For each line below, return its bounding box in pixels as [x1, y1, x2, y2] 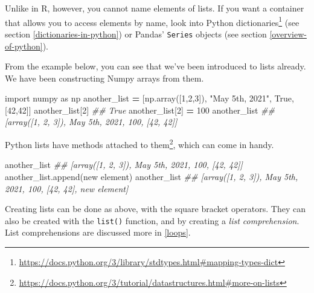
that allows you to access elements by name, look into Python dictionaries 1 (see [5, 14, 300, 28]
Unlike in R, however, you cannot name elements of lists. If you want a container [5, 2, 304, 14]
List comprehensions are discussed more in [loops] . [5, 226, 191, 239]
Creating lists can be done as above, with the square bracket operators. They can [5, 202, 306, 215]
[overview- [269, 27, 307, 40]
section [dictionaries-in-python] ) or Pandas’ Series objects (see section [5, 27, 267, 40]
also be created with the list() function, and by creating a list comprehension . [5, 214, 300, 227]
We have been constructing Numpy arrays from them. [5, 71, 204, 84]
